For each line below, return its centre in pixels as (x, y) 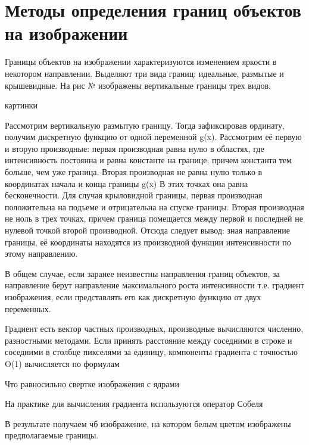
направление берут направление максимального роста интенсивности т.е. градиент (154, 285)
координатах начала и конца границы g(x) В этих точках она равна (127, 183)
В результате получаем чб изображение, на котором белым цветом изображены (148, 423)
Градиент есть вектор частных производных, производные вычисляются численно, (154, 329)
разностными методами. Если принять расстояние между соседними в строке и (149, 340)
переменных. (28, 308)
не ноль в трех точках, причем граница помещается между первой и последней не (154, 218)
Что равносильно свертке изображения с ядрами (92, 383)
